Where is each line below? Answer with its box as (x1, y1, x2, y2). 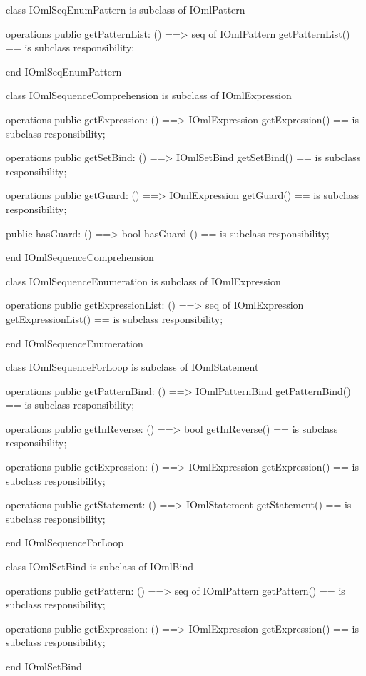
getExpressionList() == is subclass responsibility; (6, 311, 223, 326)
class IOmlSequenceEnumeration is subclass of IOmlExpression (6, 273, 281, 288)
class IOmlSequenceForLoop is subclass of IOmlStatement (6, 359, 259, 374)
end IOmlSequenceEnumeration (6, 335, 143, 350)
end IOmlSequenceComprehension (6, 250, 154, 265)
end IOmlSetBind (6, 659, 82, 673)
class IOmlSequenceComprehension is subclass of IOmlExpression (6, 88, 292, 103)
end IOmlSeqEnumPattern (6, 63, 122, 78)
